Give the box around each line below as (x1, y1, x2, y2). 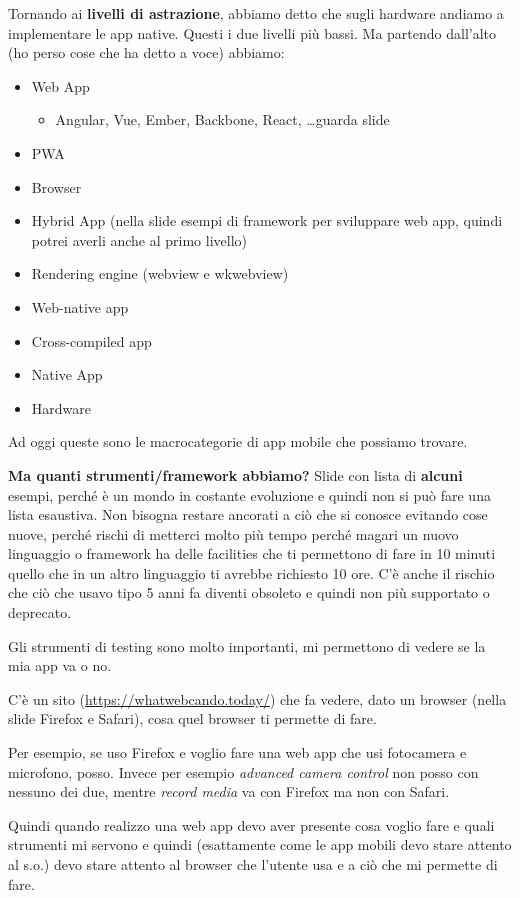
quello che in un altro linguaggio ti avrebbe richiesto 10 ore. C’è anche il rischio (8, 562, 495, 583)
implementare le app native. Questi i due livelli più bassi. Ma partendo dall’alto (8, 22, 497, 43)
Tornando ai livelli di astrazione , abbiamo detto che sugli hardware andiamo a (8, 3, 504, 23)
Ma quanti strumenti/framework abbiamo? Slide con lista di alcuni (8, 464, 463, 485)
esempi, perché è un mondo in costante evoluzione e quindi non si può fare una (8, 484, 491, 505)
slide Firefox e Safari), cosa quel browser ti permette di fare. (8, 708, 377, 729)
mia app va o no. (8, 655, 112, 676)
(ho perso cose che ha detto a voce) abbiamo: (8, 42, 285, 63)
